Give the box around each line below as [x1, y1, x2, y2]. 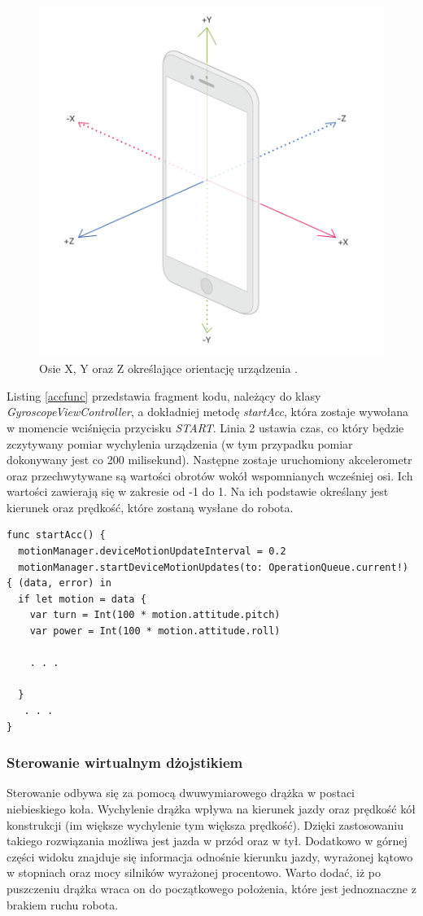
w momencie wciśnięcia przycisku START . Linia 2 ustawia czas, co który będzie [7, 419, 404, 436]
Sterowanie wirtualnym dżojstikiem [7, 752, 243, 773]
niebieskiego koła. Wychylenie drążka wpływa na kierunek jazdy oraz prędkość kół [7, 800, 416, 817]
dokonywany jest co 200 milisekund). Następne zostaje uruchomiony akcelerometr [7, 451, 412, 468]
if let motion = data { [18, 593, 146, 605]
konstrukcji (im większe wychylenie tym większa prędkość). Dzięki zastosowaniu [7, 816, 403, 833]
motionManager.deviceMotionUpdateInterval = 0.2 [18, 546, 286, 558]
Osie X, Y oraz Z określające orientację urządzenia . [39, 360, 299, 377]
